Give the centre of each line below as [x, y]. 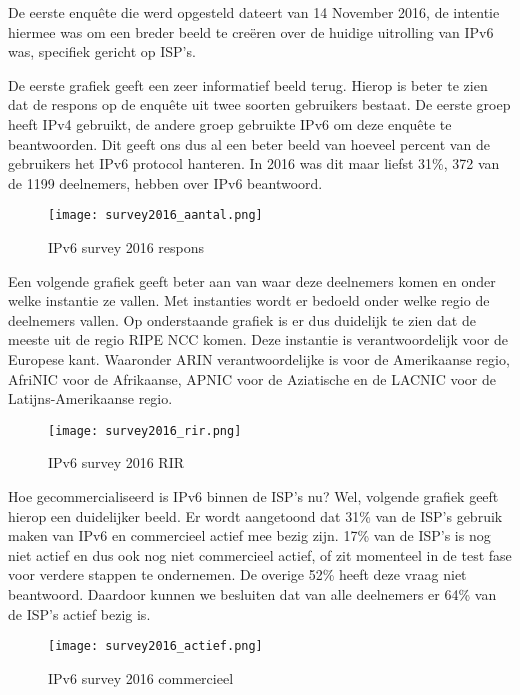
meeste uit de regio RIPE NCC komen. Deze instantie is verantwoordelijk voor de [258, 339]
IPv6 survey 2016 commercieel [141, 677]
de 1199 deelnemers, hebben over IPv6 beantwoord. [165, 182]
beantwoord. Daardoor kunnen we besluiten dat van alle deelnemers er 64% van [252, 593]
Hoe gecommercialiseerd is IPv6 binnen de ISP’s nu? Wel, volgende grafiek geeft [253, 496]
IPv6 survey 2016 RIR [116, 462]
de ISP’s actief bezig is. [79, 613]
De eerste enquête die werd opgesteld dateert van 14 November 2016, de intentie [254, 12]
